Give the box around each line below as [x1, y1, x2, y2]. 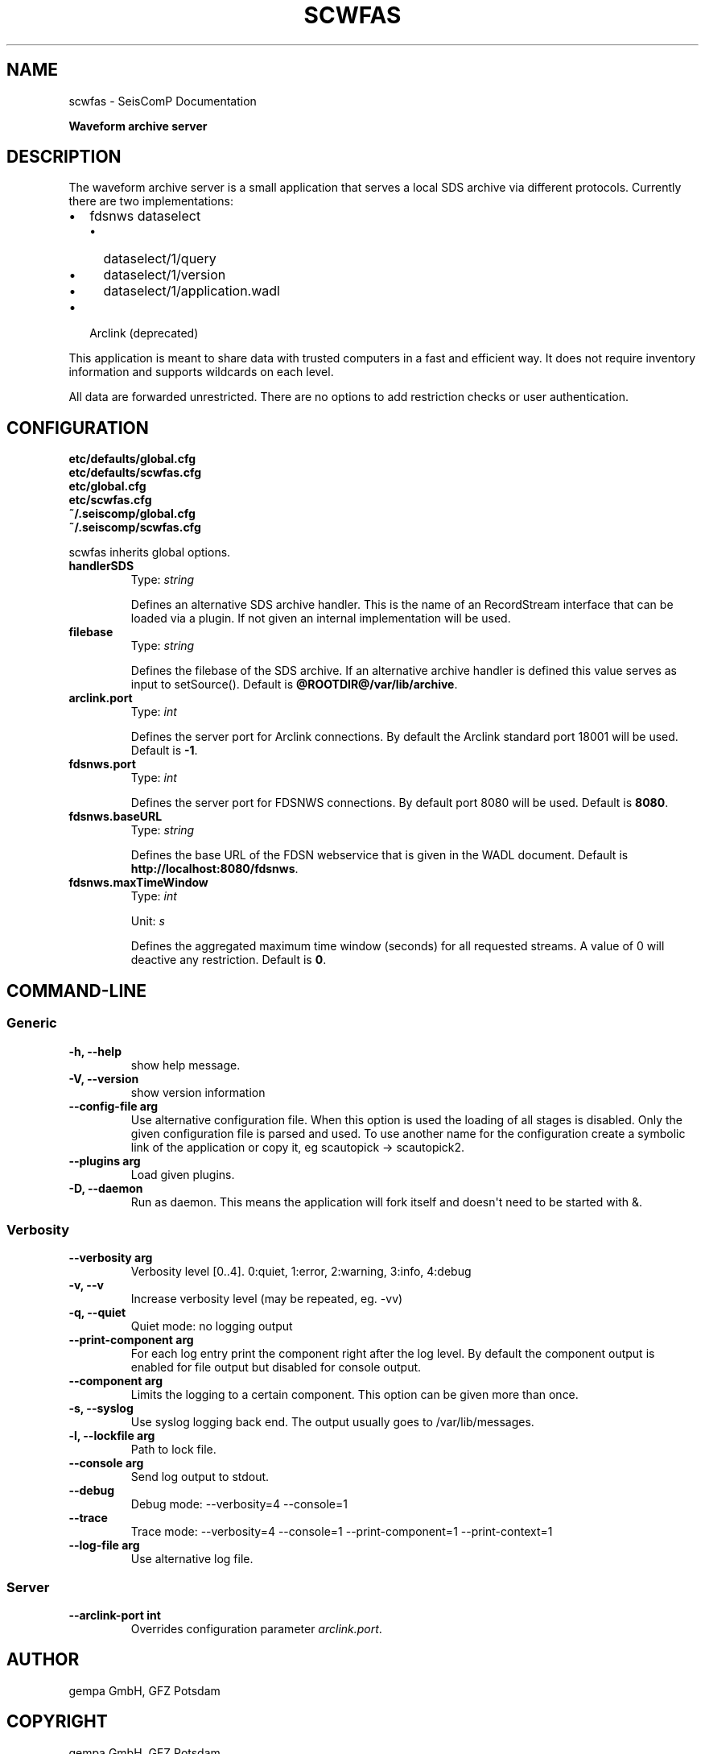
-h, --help [68, 1044, 122, 1058]
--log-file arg [68, 1538, 140, 1553]
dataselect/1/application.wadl [103, 283, 280, 300]
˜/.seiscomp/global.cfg [68, 507, 196, 521]
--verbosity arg [68, 1251, 153, 1265]
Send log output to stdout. [130, 1470, 270, 1484]
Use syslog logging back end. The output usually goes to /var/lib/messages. [130, 1415, 534, 1429]
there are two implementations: [68, 194, 233, 209]
